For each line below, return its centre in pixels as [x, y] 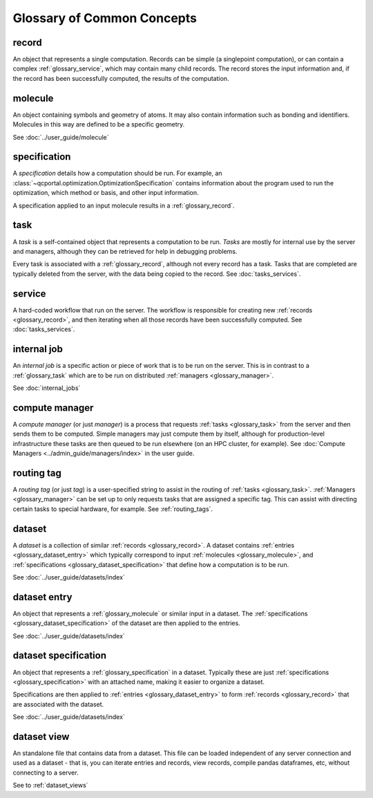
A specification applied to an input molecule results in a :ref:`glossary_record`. [124, 205]
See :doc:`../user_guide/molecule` [61, 137]
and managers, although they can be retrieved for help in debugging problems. [125, 251]
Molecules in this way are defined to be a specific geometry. [99, 124]
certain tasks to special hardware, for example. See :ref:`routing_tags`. [113, 509]
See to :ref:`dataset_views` [50, 786]
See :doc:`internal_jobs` [47, 388]
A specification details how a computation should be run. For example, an [117, 174]
